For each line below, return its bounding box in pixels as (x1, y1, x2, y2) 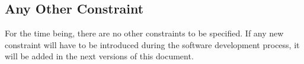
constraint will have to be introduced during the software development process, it (5, 38, 300, 50)
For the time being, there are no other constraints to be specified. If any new (5, 27, 284, 39)
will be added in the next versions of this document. (5, 50, 194, 62)
